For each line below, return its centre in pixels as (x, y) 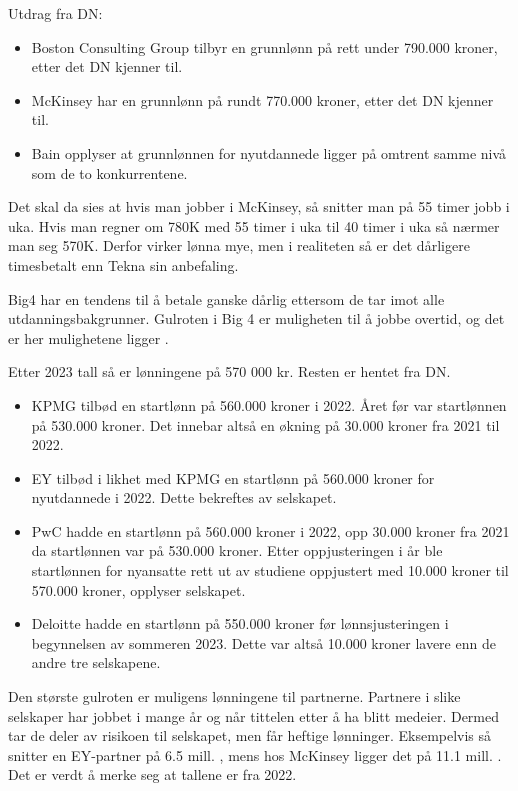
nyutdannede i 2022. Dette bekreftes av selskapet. (184, 497)
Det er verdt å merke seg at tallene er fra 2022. (152, 774)
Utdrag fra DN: (55, 13)
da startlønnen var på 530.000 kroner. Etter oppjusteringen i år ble (237, 550)
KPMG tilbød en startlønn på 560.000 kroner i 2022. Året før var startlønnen (269, 404)
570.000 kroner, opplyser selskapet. (138, 589)
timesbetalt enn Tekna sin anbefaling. (123, 264)
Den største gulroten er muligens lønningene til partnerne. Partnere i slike (234, 696)
